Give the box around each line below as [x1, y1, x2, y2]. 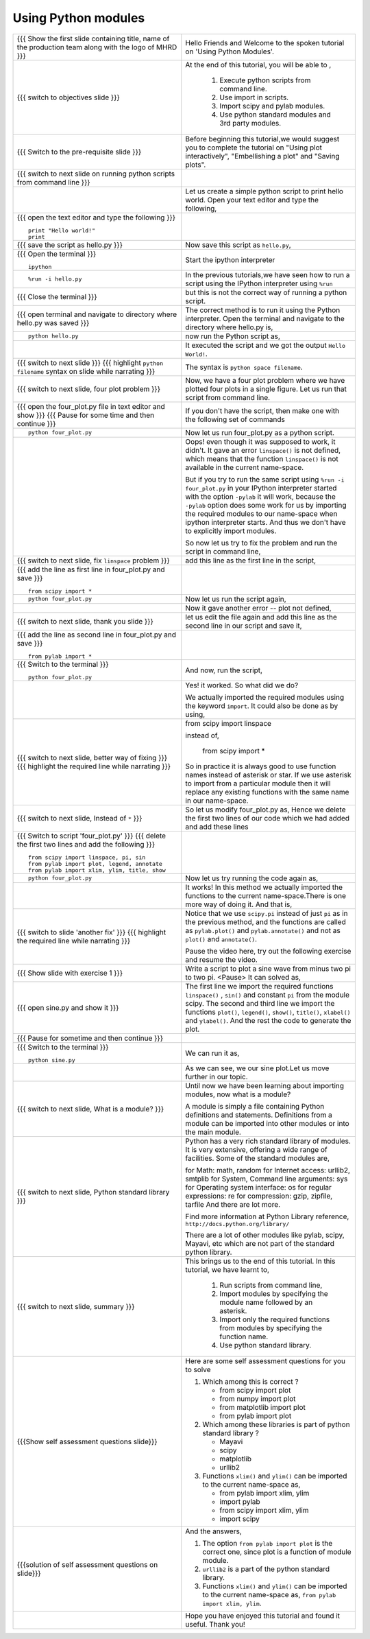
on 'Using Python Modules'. [185, 47, 274, 56]
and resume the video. [185, 954, 258, 964]
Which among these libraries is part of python [202, 1419, 350, 1429]
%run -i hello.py [27, 275, 82, 283]
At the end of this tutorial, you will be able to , [185, 60, 332, 69]
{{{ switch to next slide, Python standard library [16, 1188, 170, 1197]
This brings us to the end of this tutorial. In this [185, 1256, 336, 1266]
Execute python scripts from [219, 75, 311, 85]
